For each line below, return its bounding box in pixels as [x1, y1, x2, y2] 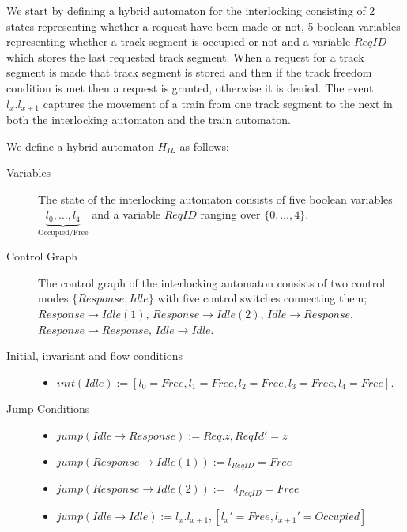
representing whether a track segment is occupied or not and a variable [6, 33, 351, 50]
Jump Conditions [6, 400, 90, 417]
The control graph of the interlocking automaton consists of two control [38, 274, 386, 290]
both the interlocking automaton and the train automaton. [6, 111, 291, 128]
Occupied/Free [38, 228, 89, 237]
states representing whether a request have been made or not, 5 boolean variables [6, 17, 401, 34]
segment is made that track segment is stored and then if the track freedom [6, 64, 372, 81]
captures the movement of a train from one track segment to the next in [43, 95, 393, 111]
